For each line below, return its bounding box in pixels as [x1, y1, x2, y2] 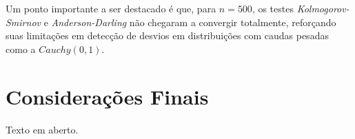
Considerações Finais [6, 82, 209, 110]
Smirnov [6, 14, 41, 29]
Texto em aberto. [6, 122, 79, 136]
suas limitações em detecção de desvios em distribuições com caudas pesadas [6, 28, 329, 43]
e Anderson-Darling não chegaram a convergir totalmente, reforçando [43, 14, 336, 29]
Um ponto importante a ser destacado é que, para [6, 1, 216, 15]
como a [6, 41, 36, 56]
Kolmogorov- [296, 1, 349, 15]
